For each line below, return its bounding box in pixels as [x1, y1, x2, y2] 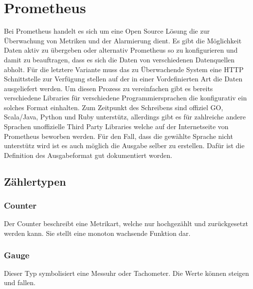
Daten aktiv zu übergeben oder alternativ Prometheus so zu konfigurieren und [4, 45, 238, 55]
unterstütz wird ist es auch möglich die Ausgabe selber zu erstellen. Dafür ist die [4, 140, 245, 151]
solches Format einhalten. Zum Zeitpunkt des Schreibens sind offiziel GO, [4, 102, 223, 112]
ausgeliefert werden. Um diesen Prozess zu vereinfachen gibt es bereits [4, 83, 213, 93]
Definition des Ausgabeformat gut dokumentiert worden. [4, 150, 172, 160]
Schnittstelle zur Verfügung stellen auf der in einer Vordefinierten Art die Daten [4, 74, 243, 84]
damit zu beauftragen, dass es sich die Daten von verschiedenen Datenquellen [4, 54, 235, 64]
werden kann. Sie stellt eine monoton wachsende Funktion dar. [4, 228, 191, 238]
